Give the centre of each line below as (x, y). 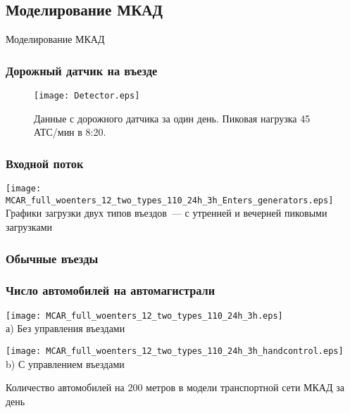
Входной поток (45, 163)
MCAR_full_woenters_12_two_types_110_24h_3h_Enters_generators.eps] (170, 200)
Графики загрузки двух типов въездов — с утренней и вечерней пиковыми (167, 213)
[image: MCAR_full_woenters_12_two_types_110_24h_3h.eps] (144, 316)
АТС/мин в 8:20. (70, 132)
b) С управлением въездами (65, 363)
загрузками (29, 226)
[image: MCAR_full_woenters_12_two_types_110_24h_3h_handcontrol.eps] (175, 351)
